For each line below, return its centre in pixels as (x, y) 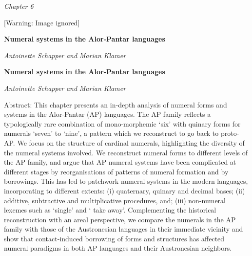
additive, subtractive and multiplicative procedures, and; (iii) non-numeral (115, 200)
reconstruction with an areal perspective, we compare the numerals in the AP (120, 219)
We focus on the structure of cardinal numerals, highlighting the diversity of (131, 142)
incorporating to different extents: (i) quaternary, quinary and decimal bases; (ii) (125, 190)
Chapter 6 (19, 6)
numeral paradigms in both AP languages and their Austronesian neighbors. (118, 248)
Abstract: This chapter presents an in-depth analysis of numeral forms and (116, 104)
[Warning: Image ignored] (42, 22)
